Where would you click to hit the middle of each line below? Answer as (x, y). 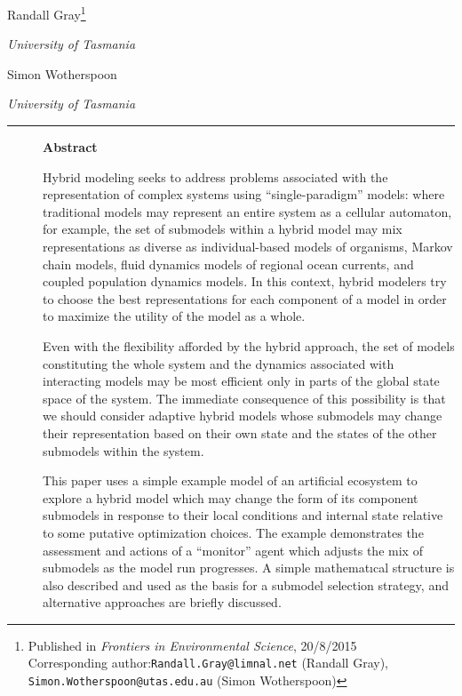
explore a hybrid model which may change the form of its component (231, 497)
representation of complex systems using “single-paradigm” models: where (244, 194)
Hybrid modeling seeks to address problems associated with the (215, 176)
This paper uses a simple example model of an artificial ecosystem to (230, 480)
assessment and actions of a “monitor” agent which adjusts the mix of (233, 550)
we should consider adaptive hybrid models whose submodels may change (243, 416)
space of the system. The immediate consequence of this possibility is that (244, 398)
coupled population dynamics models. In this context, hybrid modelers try (245, 281)
